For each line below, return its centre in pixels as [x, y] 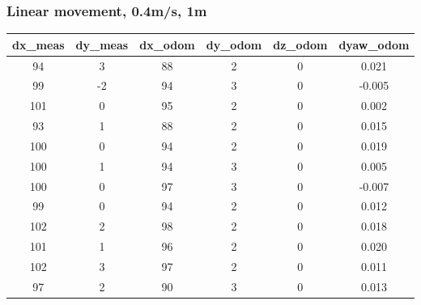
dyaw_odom [374, 44]
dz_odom [300, 44]
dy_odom [234, 44]
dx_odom [167, 44]
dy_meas [102, 44]
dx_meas [38, 44]
